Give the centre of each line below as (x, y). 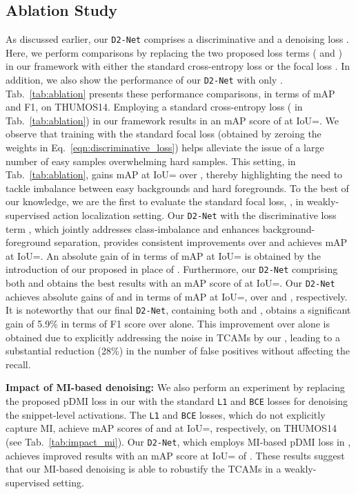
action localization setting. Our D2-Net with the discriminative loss (195, 215)
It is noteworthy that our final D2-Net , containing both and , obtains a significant (178, 310)
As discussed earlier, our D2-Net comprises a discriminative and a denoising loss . (177, 39)
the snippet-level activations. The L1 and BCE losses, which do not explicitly (166, 414)
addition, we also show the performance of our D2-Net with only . (144, 80)
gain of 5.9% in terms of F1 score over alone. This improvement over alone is (168, 324)
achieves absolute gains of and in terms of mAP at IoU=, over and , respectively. (177, 296)
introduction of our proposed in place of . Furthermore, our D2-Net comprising (172, 269)
